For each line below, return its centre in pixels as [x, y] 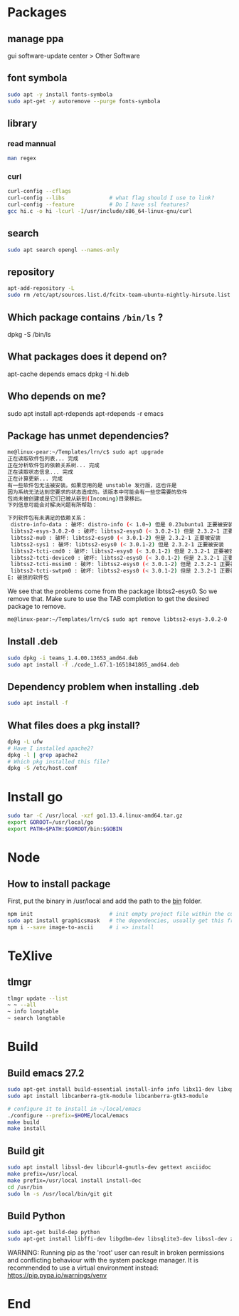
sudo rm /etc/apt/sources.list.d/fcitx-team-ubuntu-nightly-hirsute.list [119, 295]
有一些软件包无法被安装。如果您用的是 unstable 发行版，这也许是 [92, 485]
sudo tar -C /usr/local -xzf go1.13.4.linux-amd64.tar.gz [95, 816]
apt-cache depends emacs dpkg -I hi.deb [68, 374]
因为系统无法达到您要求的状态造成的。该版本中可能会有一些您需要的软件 [97, 492]
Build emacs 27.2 [46, 1073]
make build [23, 1122]
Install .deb [33, 642]
